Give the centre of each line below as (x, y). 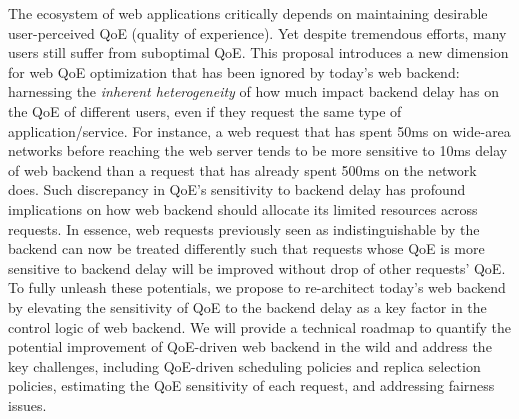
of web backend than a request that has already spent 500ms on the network (242, 169)
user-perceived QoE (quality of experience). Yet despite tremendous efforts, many (257, 32)
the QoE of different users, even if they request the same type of (205, 110)
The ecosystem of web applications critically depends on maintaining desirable (248, 13)
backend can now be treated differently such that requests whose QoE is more (246, 248)
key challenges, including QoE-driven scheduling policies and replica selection (244, 365)
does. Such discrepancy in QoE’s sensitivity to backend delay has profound (237, 189)
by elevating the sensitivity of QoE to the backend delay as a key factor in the (247, 306)
